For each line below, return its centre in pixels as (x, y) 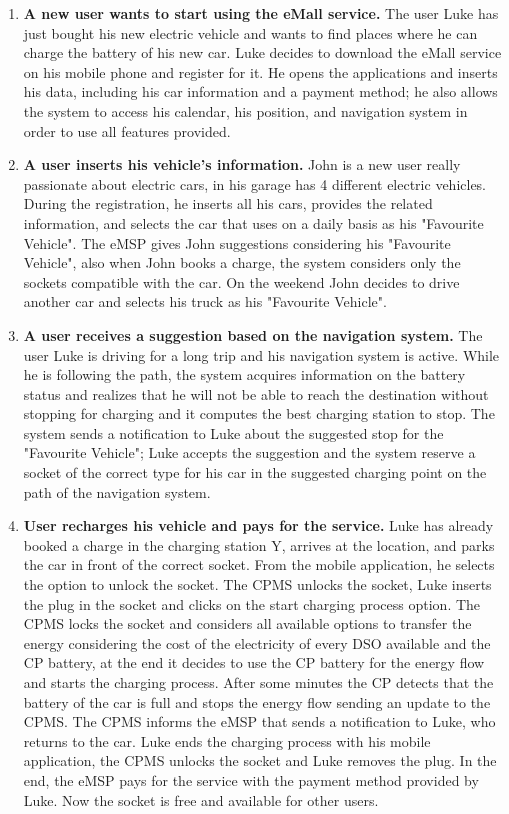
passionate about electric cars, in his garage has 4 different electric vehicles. (255, 183)
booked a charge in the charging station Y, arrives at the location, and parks (259, 544)
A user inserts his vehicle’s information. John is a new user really (242, 164)
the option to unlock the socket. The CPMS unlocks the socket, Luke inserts (257, 584)
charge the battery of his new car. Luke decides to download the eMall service (262, 52)
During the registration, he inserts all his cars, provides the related (228, 203)
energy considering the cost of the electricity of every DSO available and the (257, 642)
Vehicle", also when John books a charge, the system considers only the (242, 262)
